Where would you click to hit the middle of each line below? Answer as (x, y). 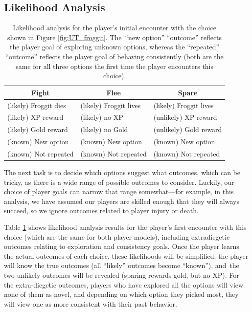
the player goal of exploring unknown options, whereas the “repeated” (115, 47)
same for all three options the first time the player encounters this (115, 66)
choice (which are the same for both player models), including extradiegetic (117, 236)
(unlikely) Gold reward (188, 129)
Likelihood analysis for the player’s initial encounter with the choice (115, 28)
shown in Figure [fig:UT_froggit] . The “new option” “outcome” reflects (115, 37)
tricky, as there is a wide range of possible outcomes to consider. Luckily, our (119, 182)
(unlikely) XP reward (185, 117)
